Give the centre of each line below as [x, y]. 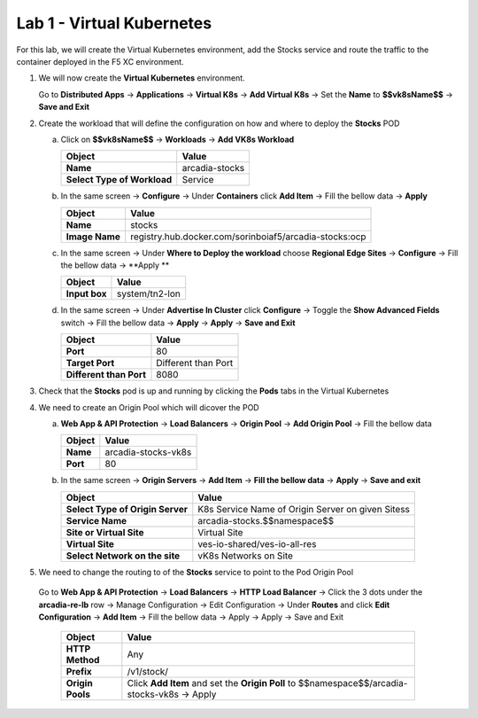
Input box [86, 294]
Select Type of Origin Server [127, 509]
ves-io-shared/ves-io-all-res [257, 543]
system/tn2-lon [149, 294]
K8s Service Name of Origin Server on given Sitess [304, 509]
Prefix [79, 672]
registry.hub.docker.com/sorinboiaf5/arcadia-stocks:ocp [248, 237]
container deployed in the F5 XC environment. [100, 61]
